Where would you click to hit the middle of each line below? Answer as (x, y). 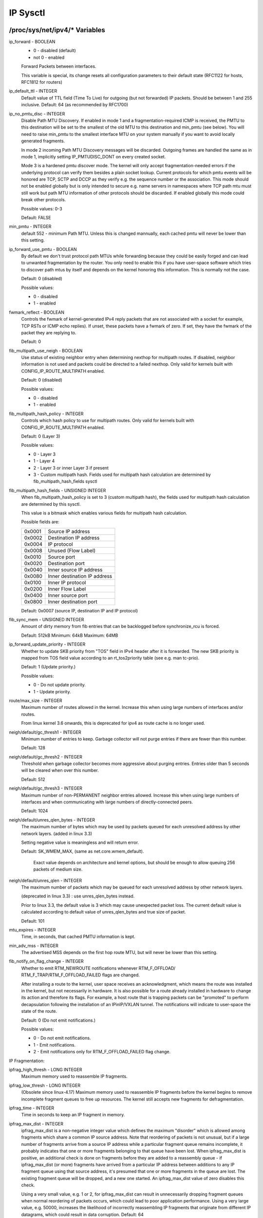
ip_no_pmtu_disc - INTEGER (37, 114)
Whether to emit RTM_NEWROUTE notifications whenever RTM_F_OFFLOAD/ (98, 968)
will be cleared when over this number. (60, 770)
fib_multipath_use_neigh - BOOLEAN (46, 350)
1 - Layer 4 (44, 461)
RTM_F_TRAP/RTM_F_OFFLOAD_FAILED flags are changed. (80, 975)
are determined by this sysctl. (51, 504)
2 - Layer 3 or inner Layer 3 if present (71, 468)
